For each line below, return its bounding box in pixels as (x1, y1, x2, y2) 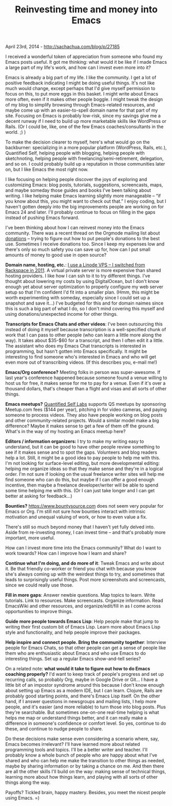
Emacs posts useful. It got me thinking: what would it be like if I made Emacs (5, 59, 167, 65)
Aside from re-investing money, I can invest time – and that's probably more (5, 529, 166, 535)
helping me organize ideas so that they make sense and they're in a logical (5, 465, 163, 472)
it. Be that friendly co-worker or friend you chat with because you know (5, 566, 157, 572)
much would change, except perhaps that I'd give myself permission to (5, 85, 156, 92)
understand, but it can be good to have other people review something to (5, 444, 160, 450)
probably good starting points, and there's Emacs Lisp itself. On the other (5, 693, 160, 699)
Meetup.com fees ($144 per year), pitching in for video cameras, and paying (5, 406, 167, 413)
